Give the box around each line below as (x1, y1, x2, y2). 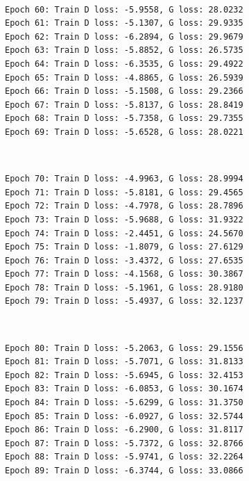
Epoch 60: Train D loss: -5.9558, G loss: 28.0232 (5, 4, 243, 15)
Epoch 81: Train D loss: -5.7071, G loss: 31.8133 (5, 357, 243, 367)
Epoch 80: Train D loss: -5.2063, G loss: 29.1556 (5, 343, 243, 353)
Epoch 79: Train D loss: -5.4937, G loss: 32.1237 (5, 296, 243, 307)
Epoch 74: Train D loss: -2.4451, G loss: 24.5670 (5, 228, 243, 238)
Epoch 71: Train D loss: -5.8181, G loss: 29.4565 (5, 187, 243, 197)
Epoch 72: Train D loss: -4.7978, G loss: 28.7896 (5, 201, 243, 211)
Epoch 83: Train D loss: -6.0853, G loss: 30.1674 (5, 384, 243, 394)
